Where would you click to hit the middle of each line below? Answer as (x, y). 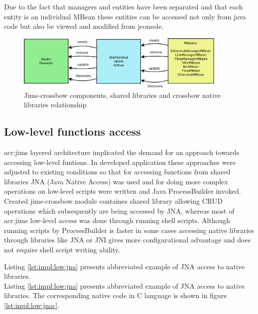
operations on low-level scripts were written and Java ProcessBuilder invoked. (123, 191)
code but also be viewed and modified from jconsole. (84, 26)
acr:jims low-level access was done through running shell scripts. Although (117, 220)
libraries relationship (55, 105)
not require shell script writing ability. (62, 249)
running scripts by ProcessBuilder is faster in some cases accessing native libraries (129, 230)
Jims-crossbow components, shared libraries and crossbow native (123, 95)
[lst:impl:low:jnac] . (32, 305)
